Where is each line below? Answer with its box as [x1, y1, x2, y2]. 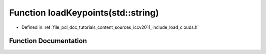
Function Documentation [9, 37, 87, 45]
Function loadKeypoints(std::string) [9, 7, 159, 18]
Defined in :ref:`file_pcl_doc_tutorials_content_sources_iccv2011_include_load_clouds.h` [21, 24, 199, 30]
